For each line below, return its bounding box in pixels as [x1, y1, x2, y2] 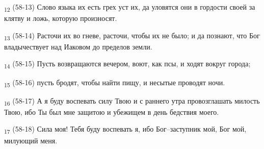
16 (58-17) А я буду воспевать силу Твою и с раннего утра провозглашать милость [4, 95, 260, 107]
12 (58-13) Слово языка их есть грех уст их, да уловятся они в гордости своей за [4, 2, 255, 13]
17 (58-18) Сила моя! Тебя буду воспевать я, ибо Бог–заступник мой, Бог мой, [4, 123, 247, 136]
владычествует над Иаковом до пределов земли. [4, 41, 152, 52]
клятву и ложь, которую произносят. [4, 13, 117, 23]
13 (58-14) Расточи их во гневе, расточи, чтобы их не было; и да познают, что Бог [4, 30, 260, 42]
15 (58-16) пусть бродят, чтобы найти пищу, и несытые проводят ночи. [4, 77, 225, 89]
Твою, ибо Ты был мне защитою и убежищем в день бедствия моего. [4, 106, 219, 117]
